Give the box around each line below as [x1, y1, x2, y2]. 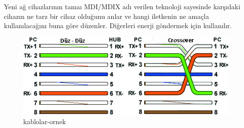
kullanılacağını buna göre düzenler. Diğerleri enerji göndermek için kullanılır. [4, 20, 232, 31]
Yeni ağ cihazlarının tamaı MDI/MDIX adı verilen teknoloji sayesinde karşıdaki [4, 1, 241, 11]
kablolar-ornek [23, 116, 66, 126]
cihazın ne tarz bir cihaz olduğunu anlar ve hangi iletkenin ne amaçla [4, 11, 209, 21]
